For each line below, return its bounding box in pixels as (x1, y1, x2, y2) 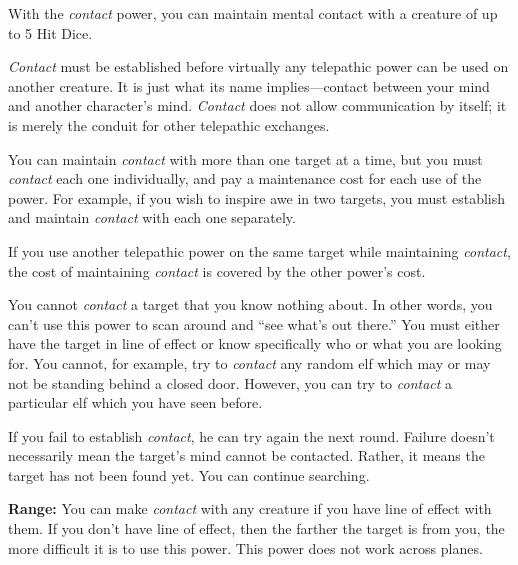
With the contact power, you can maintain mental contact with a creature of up (8, 3, 498, 23)
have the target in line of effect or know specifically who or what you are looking (8, 333, 502, 354)
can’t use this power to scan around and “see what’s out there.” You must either (8, 313, 500, 334)
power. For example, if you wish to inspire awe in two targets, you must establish (8, 187, 505, 208)
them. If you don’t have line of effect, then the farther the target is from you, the (8, 518, 505, 539)
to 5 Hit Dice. (8, 22, 93, 43)
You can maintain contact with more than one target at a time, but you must (8, 148, 483, 169)
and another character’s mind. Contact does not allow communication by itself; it (8, 95, 507, 116)
